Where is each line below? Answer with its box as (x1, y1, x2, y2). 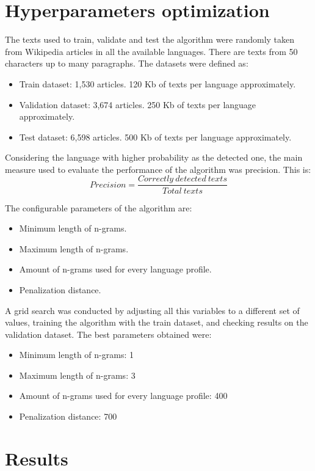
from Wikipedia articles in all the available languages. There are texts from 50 (5, 45, 298, 57)
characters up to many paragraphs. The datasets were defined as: (5, 57, 248, 70)
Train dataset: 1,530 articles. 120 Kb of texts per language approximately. (19, 77, 296, 90)
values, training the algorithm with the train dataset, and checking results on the (5, 316, 308, 329)
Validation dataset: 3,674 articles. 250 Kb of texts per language (19, 98, 256, 111)
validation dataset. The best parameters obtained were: (5, 327, 212, 340)
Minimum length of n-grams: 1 (19, 348, 134, 361)
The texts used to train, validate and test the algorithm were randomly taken (5, 33, 295, 46)
